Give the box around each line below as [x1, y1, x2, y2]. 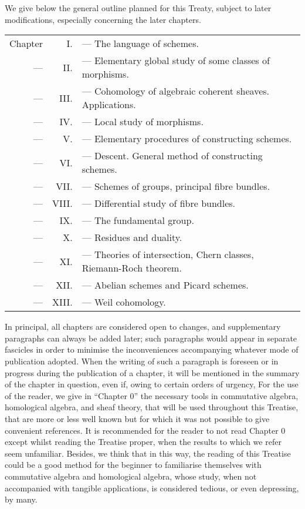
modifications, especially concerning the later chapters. [5, 13, 201, 25]
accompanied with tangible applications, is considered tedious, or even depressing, [5, 481, 299, 494]
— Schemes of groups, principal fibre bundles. [82, 179, 270, 193]
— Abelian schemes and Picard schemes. [82, 278, 249, 292]
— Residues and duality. [82, 230, 182, 245]
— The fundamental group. [82, 213, 194, 227]
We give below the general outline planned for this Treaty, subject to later [5, 2, 272, 14]
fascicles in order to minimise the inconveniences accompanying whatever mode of [5, 343, 299, 356]
